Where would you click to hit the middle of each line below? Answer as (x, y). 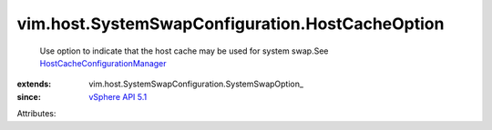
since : (29, 96)
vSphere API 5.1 (118, 96)
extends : (34, 84)
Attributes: (36, 114)
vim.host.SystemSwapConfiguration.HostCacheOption (231, 24)
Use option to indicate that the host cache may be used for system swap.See (184, 51)
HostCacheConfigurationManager (103, 63)
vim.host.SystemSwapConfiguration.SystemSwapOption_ (196, 84)
